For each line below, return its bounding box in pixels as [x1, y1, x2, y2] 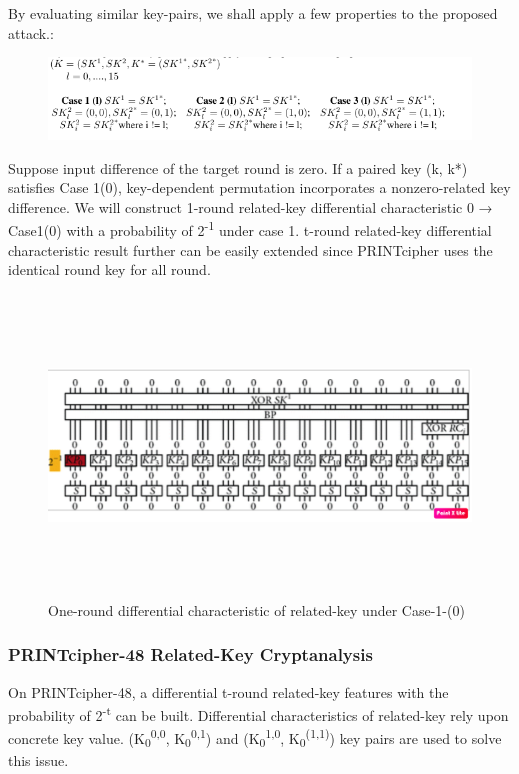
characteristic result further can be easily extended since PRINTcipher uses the [8, 239, 493, 260]
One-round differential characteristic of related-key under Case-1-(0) [48, 599, 465, 620]
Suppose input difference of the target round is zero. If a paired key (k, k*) [8, 157, 468, 178]
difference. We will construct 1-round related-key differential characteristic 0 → [8, 196, 493, 217]
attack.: [8, 22, 54, 43]
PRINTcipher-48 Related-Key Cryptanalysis [8, 642, 373, 667]
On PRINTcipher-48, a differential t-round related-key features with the [8, 681, 449, 702]
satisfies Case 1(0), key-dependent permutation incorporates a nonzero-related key [8, 177, 511, 198]
